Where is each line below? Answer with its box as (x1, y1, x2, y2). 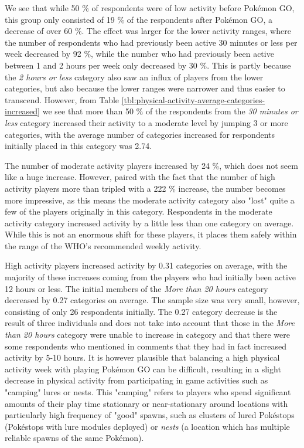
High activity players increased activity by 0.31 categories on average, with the (5, 259, 288, 271)
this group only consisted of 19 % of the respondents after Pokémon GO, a (5, 13, 272, 25)
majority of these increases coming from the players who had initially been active (5, 271, 296, 283)
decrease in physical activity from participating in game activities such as (5, 374, 268, 386)
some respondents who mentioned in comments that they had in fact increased (5, 340, 287, 352)
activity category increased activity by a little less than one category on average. (5, 216, 294, 229)
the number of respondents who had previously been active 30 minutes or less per (5, 36, 298, 48)
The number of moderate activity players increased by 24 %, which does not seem (5, 159, 298, 171)
